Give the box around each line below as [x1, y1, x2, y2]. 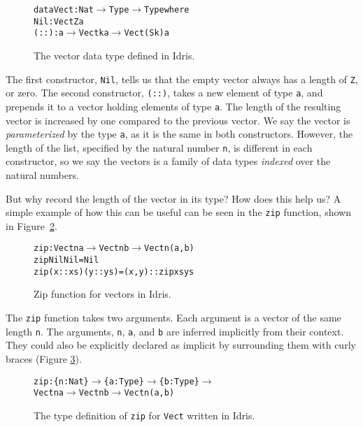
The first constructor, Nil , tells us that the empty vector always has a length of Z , [6, 71, 358, 86]
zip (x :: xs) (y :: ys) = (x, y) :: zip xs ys [34, 266, 194, 277]
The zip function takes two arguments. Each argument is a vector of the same [6, 310, 341, 325]
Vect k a [78, 28, 109, 38]
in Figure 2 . [6, 218, 57, 233]
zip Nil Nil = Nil [34, 255, 99, 266]
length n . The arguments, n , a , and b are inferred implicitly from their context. [6, 324, 344, 338]
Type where [144, 5, 190, 15]
